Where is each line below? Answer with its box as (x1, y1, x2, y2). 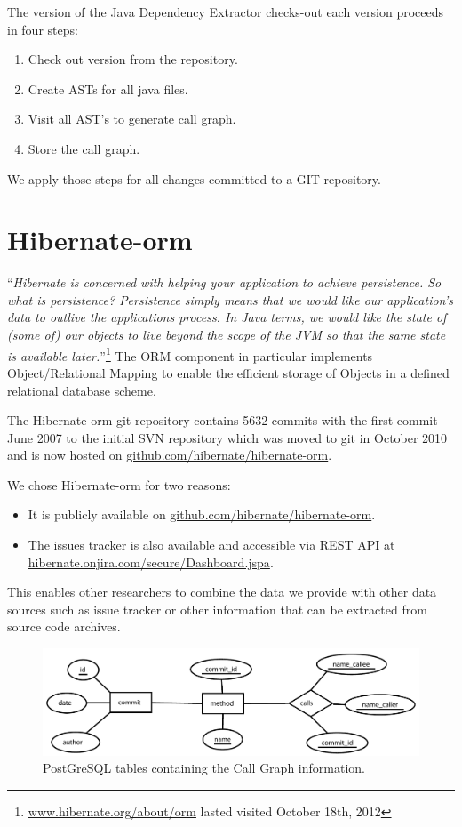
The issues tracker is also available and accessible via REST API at (28, 535, 395, 554)
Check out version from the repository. (28, 50, 238, 68)
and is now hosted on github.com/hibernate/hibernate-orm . (7, 446, 332, 464)
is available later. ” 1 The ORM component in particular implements (7, 343, 373, 365)
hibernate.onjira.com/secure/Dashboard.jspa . (28, 552, 274, 571)
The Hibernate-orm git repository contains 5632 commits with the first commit (7, 411, 438, 430)
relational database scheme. (7, 381, 156, 399)
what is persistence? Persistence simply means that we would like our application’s (7, 290, 454, 309)
